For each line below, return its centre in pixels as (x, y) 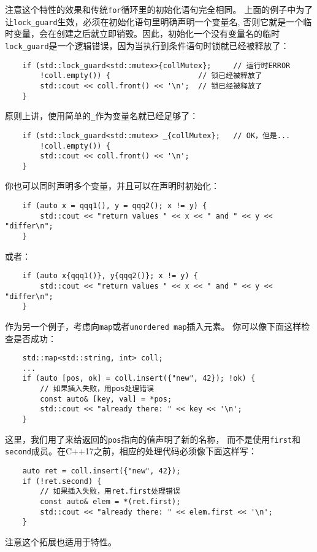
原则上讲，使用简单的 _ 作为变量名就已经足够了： (102, 116)
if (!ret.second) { (62, 481)
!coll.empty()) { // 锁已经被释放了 (151, 76)
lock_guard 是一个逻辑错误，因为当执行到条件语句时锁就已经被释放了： (147, 45)
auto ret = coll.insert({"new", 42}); (101, 471)
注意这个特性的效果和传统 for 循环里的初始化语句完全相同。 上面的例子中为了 (159, 9)
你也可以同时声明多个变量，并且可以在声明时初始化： (112, 186)
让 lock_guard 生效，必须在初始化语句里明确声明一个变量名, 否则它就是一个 (154, 21)
